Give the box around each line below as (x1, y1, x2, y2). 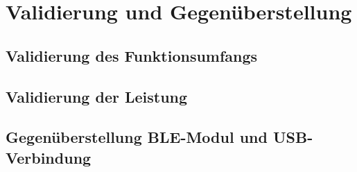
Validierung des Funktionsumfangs (6, 44, 258, 66)
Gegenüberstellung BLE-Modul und (6, 126, 268, 148)
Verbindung (6, 146, 92, 168)
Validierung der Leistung (6, 85, 188, 107)
